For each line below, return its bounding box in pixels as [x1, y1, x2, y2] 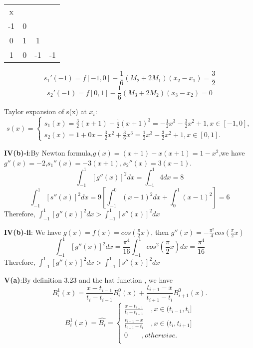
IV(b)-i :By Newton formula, [4, 147, 93, 158]
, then [151, 226, 169, 237]
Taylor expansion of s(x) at [4, 106, 87, 117]
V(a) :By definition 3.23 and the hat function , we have [4, 275, 173, 285]
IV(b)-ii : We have [4, 226, 61, 237]
